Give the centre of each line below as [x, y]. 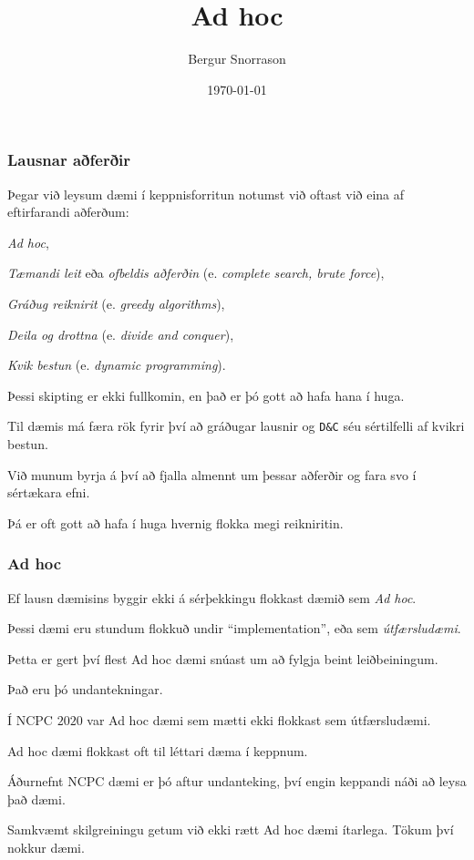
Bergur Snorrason [237, 59]
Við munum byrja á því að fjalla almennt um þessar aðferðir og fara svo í [212, 474]
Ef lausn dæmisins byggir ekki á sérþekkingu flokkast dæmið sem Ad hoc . [212, 597]
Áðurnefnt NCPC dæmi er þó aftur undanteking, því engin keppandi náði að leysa [237, 781]
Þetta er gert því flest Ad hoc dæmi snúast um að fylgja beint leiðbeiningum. [223, 658]
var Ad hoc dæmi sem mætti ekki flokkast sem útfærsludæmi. [259, 719]
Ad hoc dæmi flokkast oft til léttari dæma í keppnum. [158, 750]
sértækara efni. [49, 492]
